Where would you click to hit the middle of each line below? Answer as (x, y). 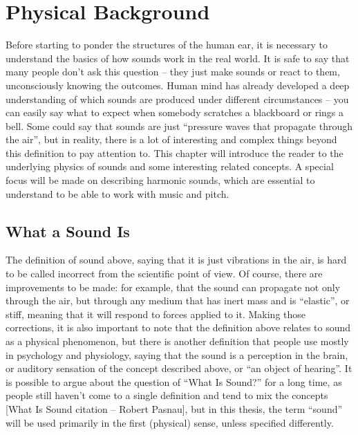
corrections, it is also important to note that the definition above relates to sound (178, 327)
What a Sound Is (68, 231)
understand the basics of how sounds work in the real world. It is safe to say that (178, 58)
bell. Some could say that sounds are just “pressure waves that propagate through (179, 126)
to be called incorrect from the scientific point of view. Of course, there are (164, 274)
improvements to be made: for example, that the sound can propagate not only (173, 287)
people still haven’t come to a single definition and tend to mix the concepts (167, 395)
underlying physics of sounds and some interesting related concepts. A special (170, 166)
